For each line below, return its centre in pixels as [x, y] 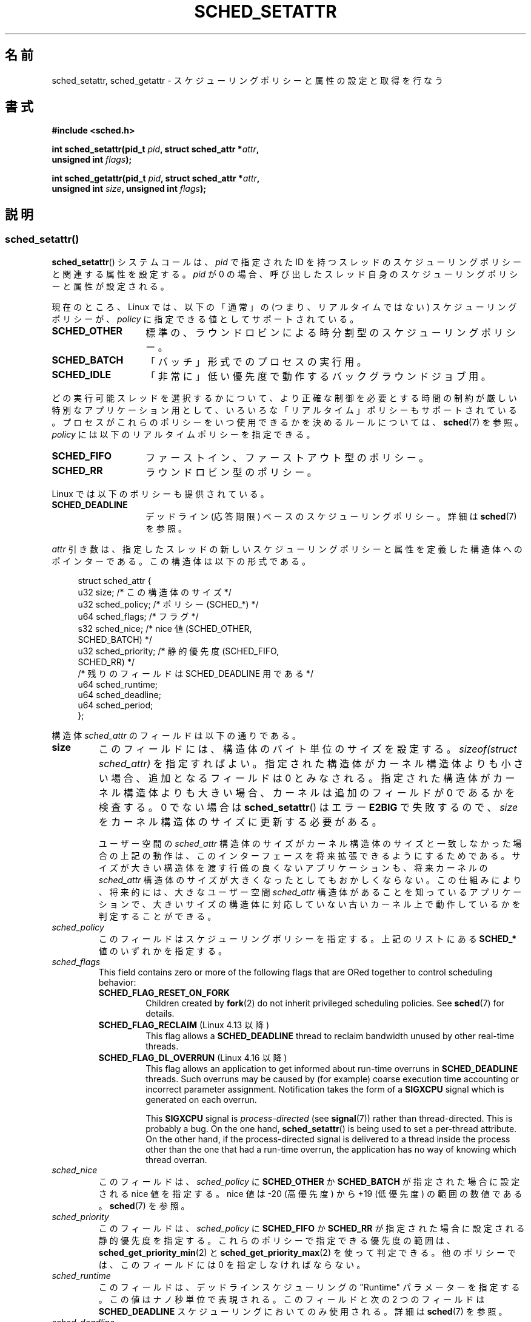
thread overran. [176, 1159]
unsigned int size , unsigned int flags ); [129, 189]
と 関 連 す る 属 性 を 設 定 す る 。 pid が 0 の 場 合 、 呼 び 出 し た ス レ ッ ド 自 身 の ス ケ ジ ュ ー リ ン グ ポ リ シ [285, 274]
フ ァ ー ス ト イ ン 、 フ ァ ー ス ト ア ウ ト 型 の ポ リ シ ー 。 [287, 457]
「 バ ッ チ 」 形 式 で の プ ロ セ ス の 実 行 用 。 [256, 361]
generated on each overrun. [201, 1099]
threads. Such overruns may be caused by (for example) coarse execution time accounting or [332, 1079]
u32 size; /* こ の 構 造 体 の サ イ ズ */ [155, 592]
